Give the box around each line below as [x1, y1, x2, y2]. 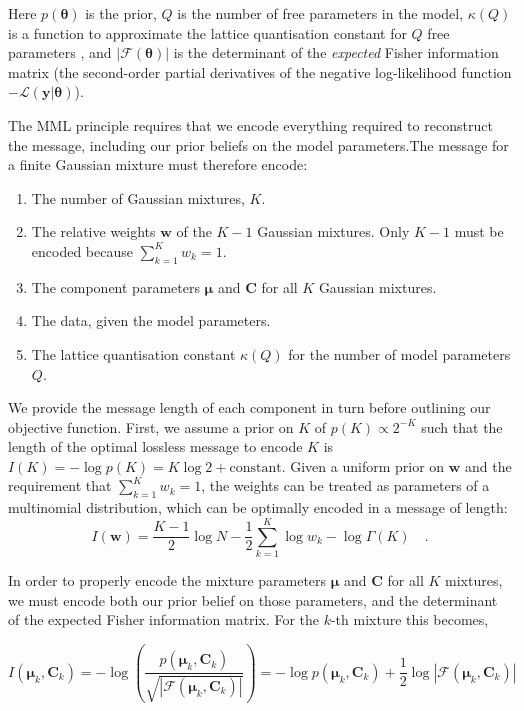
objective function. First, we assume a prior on [8, 416, 294, 437]
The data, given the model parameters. [31, 310, 271, 331]
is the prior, [85, 3, 157, 23]
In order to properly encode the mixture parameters [8, 570, 327, 590]
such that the [421, 416, 503, 437]
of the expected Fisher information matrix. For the [8, 609, 319, 630]
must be [454, 221, 504, 242]
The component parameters [31, 276, 200, 297]
